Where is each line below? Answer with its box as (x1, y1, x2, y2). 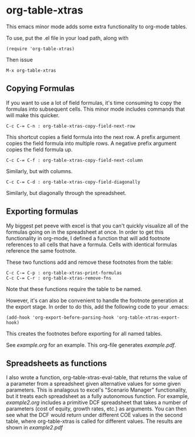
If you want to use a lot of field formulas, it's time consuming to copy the (6, 99, 181, 106)
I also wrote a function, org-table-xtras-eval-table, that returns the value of (6, 374, 188, 381)
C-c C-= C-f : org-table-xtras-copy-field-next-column (6, 157, 143, 163)
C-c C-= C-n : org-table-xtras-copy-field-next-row (6, 123, 135, 129)
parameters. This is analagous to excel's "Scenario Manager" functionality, (6, 386, 187, 393)
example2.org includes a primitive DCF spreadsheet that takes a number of (6, 399, 188, 406)
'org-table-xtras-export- (116, 314, 180, 320)
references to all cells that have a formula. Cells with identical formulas (6, 241, 177, 248)
